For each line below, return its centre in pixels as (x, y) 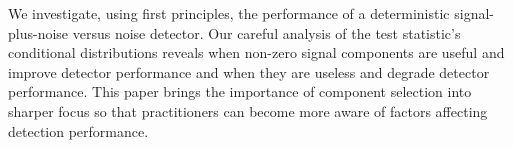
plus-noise (38, 32)
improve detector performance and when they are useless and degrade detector (249, 71)
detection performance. (78, 130)
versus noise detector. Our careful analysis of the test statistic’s (266, 32)
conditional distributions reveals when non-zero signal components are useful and (256, 52)
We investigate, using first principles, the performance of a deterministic (229, 13)
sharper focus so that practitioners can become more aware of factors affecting (248, 110)
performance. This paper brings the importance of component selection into (240, 91)
